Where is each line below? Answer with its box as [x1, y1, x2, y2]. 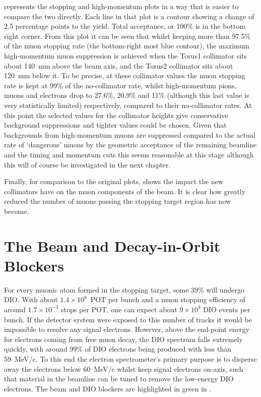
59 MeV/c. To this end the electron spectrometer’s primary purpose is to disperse [4, 353, 257, 364]
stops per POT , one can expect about [60, 304, 177, 314]
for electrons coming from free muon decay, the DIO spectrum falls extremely [4, 333, 243, 344]
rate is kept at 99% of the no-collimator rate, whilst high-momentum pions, [4, 80, 237, 90]
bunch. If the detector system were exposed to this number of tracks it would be [4, 314, 252, 324]
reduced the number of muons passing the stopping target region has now [4, 196, 231, 206]
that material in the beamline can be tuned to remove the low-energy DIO [4, 373, 234, 384]
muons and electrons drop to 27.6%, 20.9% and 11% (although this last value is [4, 90, 249, 100]
